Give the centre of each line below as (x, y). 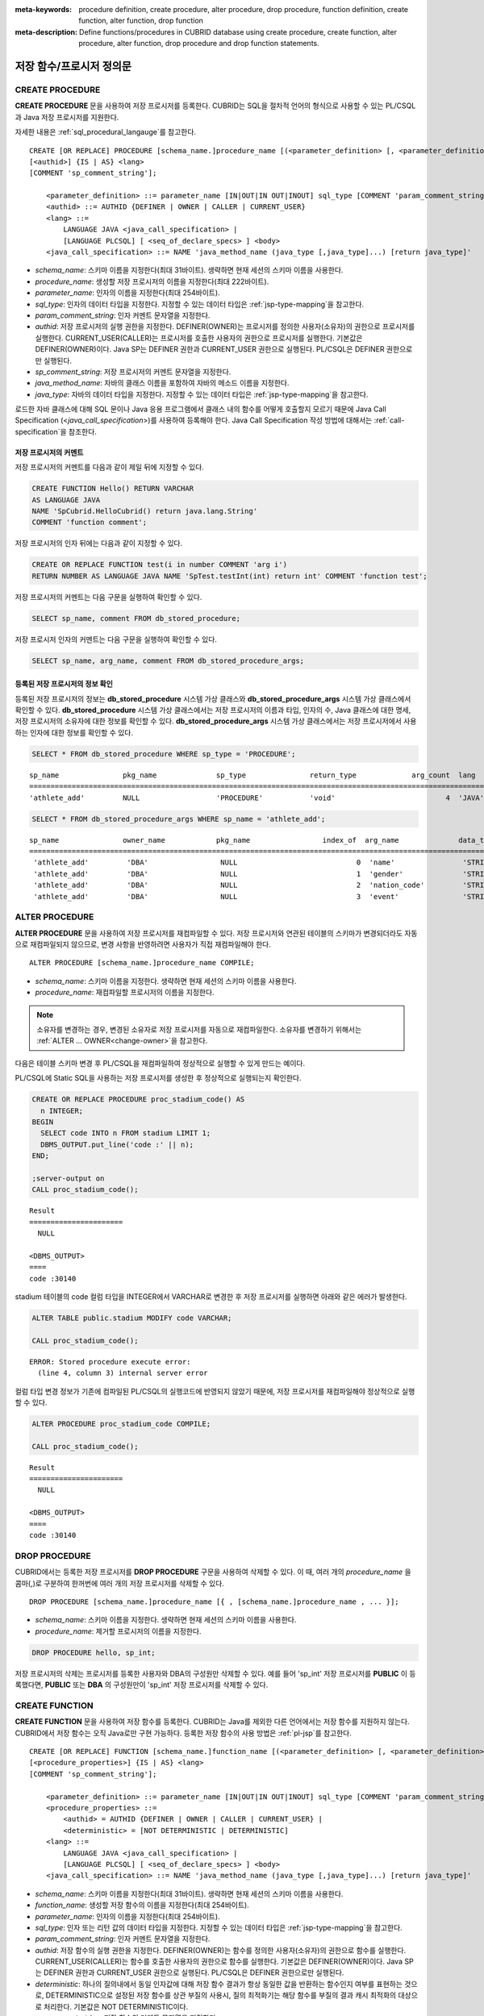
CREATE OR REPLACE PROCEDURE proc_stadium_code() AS (138, 1100)
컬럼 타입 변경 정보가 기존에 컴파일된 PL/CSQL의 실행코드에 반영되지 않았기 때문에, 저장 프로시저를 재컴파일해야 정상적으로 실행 (215, 1391)
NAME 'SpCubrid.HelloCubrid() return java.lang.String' (145, 511)
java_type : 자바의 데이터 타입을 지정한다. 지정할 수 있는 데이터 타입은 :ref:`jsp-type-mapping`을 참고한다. (202, 394)
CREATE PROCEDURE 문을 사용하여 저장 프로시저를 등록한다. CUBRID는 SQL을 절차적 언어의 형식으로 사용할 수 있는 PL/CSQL (215, 106)
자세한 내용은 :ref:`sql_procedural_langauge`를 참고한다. (106, 132)
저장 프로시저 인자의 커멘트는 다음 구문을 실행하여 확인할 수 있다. (116, 639)
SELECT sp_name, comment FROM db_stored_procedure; (136, 618)
